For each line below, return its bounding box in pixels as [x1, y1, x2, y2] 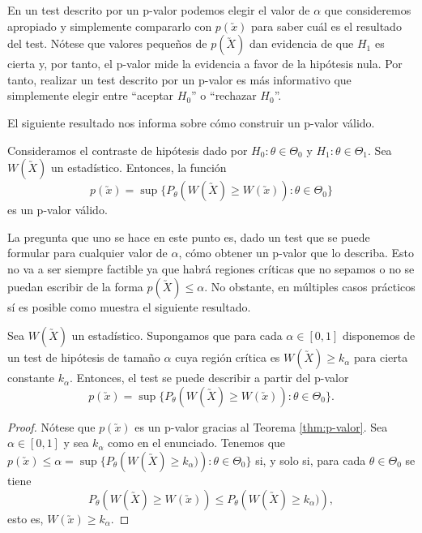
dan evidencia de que [249, 35, 354, 52]
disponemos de [342, 327, 416, 344]
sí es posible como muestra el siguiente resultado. [7, 298, 251, 315]
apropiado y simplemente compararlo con [7, 17, 212, 34]
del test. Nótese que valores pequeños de [7, 35, 207, 52]
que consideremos [324, 2, 411, 18]
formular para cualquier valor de [7, 244, 168, 261]
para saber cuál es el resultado [251, 17, 402, 34]
